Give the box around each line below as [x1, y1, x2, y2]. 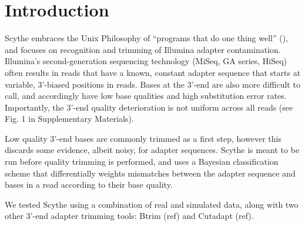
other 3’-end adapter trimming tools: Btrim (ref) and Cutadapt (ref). [5, 210, 254, 222]
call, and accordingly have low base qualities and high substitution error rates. [5, 89, 287, 102]
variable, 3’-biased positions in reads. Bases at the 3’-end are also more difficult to [5, 78, 300, 90]
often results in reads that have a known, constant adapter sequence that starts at [5, 66, 301, 78]
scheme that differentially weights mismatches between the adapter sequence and [5, 167, 296, 179]
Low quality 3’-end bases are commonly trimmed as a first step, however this [5, 132, 281, 144]
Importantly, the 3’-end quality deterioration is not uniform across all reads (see [5, 101, 293, 113]
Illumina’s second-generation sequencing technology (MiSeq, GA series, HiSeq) [5, 55, 287, 67]
